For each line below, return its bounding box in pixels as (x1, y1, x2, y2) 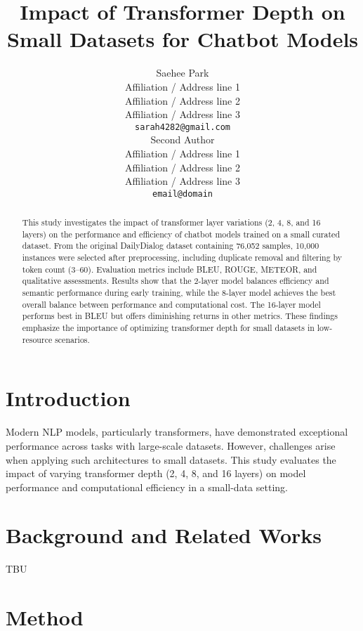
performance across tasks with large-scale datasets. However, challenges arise (6, 438, 336, 453)
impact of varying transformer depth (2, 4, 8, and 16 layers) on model (6, 466, 306, 481)
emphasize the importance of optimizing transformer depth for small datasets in (22, 322, 315, 334)
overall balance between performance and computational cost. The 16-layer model (22, 298, 321, 310)
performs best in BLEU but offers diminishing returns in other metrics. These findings (22, 310, 338, 322)
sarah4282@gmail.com (134, 122, 231, 132)
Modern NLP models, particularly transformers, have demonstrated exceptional (6, 424, 348, 439)
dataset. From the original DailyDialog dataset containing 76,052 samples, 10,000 (22, 240, 319, 252)
